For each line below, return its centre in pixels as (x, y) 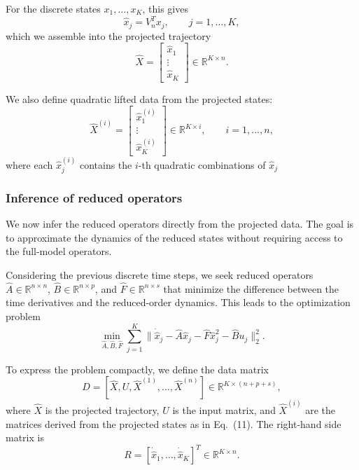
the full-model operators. (59, 251)
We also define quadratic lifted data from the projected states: (139, 98)
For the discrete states (53, 8)
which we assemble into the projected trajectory (108, 35)
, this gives (165, 8)
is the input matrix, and (224, 409)
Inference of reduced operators (94, 197)
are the (320, 409)
